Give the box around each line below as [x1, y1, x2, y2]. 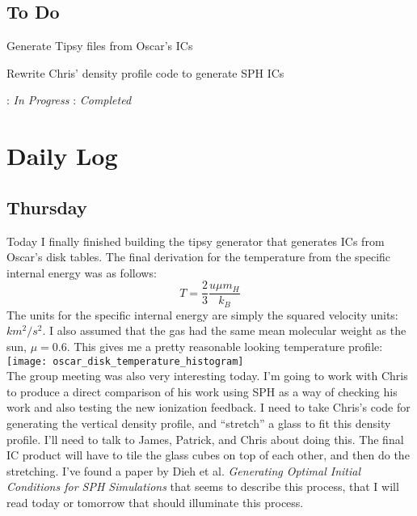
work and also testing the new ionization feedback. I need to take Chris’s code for [6, 399, 411, 416]
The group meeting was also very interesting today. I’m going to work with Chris [6, 367, 408, 384]
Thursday [6, 194, 87, 219]
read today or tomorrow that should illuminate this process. [6, 494, 304, 511]
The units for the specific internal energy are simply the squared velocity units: [6, 306, 398, 323]
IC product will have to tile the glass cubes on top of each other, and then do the [6, 446, 410, 463]
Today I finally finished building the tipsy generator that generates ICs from [6, 232, 385, 249]
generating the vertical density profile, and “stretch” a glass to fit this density [6, 415, 391, 432]
